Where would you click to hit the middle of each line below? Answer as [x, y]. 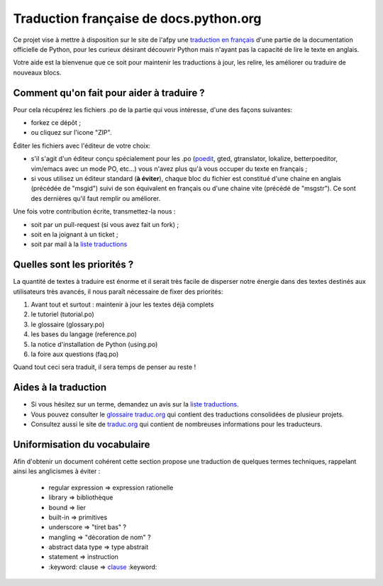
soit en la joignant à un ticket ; [74, 234]
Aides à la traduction [60, 388]
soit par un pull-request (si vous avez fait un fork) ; [105, 224]
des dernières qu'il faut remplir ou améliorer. [96, 198]
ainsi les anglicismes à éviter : [57, 471]
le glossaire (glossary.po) [68, 324]
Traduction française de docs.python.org [137, 18]
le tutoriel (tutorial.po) [63, 314]
